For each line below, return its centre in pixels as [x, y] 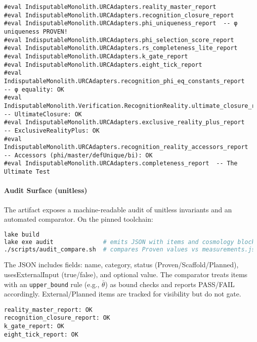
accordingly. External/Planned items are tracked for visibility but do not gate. [123, 294]
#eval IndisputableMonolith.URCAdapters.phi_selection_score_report [119, 40]
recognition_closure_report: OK [57, 318]
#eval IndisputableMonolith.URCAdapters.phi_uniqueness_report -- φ [121, 24]
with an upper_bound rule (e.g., [52, 284]
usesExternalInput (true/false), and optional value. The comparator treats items [126, 274]
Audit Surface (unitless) [46, 190]
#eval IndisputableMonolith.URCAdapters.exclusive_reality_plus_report [124, 122]
